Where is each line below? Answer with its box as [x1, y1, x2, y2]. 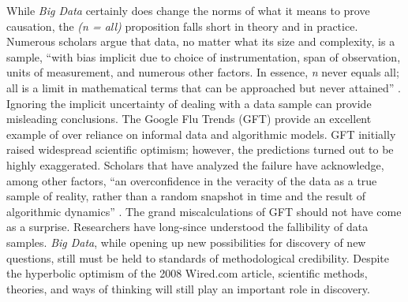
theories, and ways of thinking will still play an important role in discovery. [6, 280, 370, 296]
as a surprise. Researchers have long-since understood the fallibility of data [6, 218, 369, 235]
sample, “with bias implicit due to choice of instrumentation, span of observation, [6, 48, 401, 65]
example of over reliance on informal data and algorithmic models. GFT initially [6, 125, 396, 142]
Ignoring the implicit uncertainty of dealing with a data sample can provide [6, 95, 372, 111]
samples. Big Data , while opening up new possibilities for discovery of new [6, 233, 366, 250]
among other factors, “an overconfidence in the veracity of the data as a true [6, 172, 377, 188]
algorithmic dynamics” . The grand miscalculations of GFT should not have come [6, 203, 402, 219]
